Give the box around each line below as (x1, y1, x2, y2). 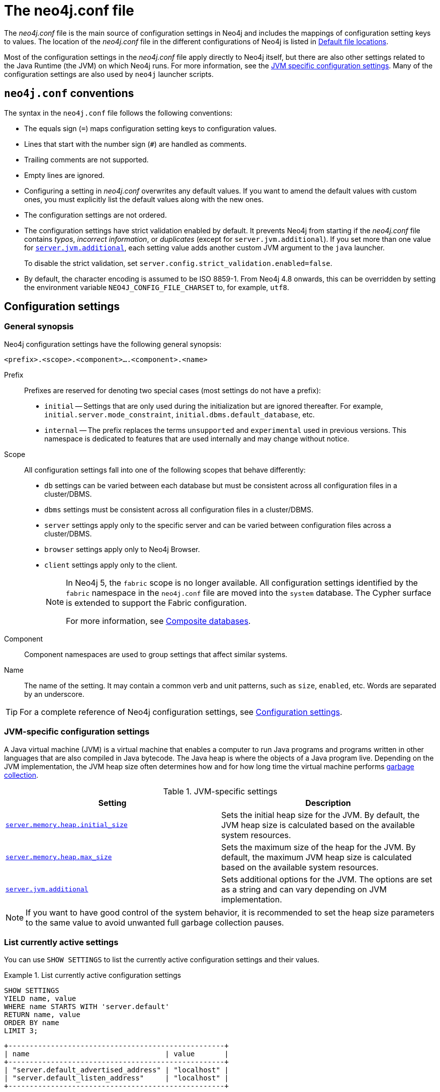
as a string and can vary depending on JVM (221, 884, 387, 894)
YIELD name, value (4, 994, 76, 1003)
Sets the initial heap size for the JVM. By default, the (221, 809, 420, 820)
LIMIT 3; (4, 1027, 38, 1035)
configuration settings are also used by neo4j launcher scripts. (4, 69, 214, 78)
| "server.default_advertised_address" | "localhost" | (4, 1066, 229, 1074)
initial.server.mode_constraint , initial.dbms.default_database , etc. (44, 410, 315, 419)
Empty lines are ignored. (24, 170, 105, 179)
